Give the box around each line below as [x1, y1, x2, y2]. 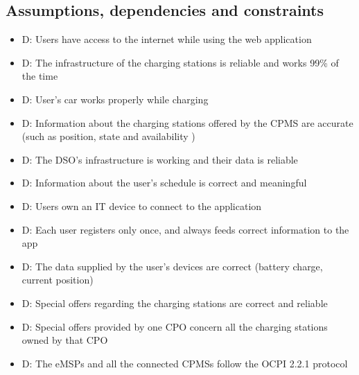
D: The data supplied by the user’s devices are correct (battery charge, [21, 259, 323, 273]
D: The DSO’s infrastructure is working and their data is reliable [21, 152, 298, 166]
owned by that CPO [21, 333, 108, 347]
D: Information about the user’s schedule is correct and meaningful [21, 175, 307, 190]
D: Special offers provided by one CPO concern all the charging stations [21, 319, 328, 333]
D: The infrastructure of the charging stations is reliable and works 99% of [21, 55, 339, 69]
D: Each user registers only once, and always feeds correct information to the [21, 222, 349, 236]
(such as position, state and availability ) [21, 129, 195, 143]
